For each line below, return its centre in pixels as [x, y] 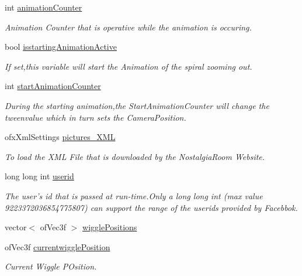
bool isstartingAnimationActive [61, 47]
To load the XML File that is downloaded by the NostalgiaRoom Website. [135, 156]
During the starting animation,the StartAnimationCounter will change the [137, 105]
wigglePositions [110, 227]
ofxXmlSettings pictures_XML [60, 137]
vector [16, 227]
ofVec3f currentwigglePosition [58, 246]
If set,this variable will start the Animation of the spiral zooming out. [129, 66]
